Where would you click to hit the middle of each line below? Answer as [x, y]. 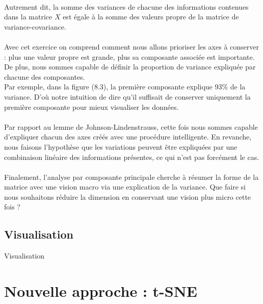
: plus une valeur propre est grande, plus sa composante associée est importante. [129, 56]
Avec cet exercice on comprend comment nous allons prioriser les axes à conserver [131, 46]
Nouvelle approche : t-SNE [101, 291]
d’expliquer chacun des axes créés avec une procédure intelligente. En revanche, [128, 137]
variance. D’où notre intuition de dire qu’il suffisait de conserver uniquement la [127, 96]
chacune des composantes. [45, 76]
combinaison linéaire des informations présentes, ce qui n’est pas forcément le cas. [132, 157]
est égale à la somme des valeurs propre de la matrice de [151, 17]
